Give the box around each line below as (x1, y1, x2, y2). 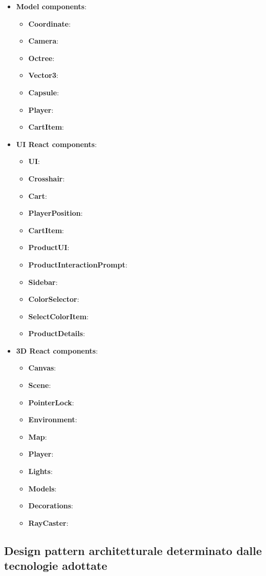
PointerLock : (28, 397, 74, 407)
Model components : (16, 1, 87, 11)
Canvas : (28, 362, 56, 373)
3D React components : (16, 345, 98, 356)
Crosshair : (28, 173, 65, 183)
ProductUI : (28, 242, 70, 253)
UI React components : (16, 138, 97, 149)
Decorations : (28, 500, 73, 511)
